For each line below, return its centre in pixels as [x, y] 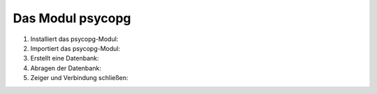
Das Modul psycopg [72, 18]
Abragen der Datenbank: [66, 68]
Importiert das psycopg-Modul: [75, 48]
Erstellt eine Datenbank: [65, 58]
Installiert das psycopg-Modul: [74, 39]
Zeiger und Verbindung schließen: [79, 78]
